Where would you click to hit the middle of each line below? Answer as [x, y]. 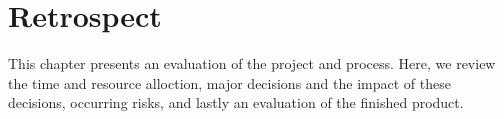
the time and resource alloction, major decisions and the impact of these [229, 82]
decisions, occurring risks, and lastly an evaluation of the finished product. [236, 102]
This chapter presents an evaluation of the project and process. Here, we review [252, 63]
